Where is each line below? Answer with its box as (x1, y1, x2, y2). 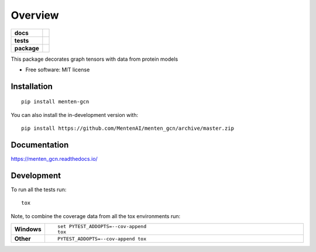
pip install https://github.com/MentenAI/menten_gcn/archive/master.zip (21, 125, 234, 132)
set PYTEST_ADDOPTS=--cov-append (57, 223, 146, 230)
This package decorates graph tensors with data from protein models (11, 56, 178, 63)
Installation (11, 81, 53, 91)
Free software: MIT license (25, 66, 90, 73)
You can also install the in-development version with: (11, 111, 139, 118)
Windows (14, 225, 42, 233)
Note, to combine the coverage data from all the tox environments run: (11, 212, 181, 219)
